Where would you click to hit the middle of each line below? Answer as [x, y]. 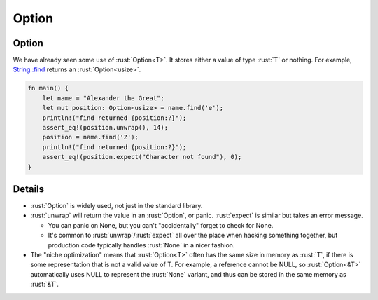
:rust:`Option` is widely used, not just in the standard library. [117, 206]
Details [29, 189]
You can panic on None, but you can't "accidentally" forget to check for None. [161, 225]
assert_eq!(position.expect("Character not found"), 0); [142, 157]
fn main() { [48, 88]
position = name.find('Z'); [91, 137]
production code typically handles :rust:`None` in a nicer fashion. [141, 245]
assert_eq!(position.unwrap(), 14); [105, 127]
